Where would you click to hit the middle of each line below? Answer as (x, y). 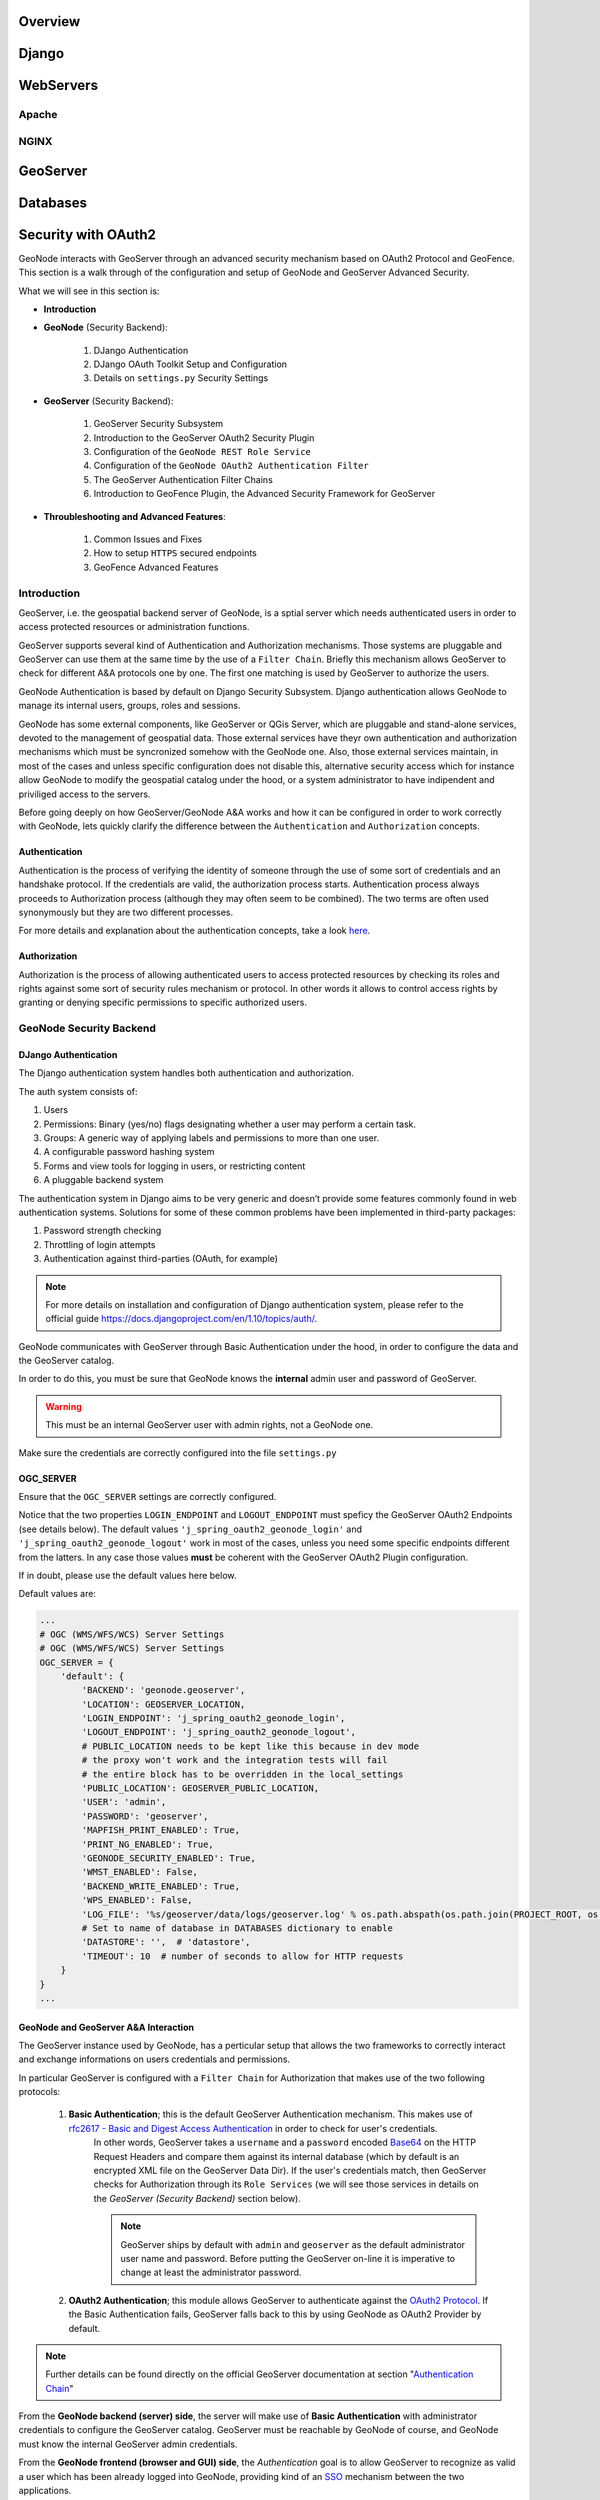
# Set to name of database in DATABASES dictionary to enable (237, 1928)
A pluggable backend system (103, 1180)
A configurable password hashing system (129, 1152)
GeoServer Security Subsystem (158, 424)
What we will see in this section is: (89, 291)
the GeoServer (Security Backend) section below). (197, 2198)
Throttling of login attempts (99, 1244)
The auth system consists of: (78, 1091)
